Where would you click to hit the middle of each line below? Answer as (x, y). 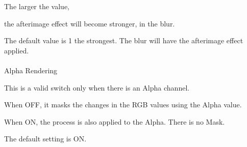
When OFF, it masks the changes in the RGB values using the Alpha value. (123, 105)
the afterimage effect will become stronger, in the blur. (90, 23)
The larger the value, (37, 6)
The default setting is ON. (45, 139)
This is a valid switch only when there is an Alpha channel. (97, 87)
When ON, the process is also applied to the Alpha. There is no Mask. (115, 121)
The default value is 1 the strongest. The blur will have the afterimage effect (124, 40)
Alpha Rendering (31, 70)
